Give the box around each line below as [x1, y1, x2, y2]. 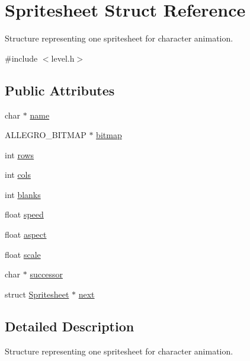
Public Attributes [5, 81, 115, 99]
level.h [51, 52, 75, 64]
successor [30, 268, 63, 280]
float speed [5, 208, 44, 221]
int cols [5, 168, 31, 181]
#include [5, 52, 38, 64]
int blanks [5, 188, 41, 200]
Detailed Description [5, 317, 134, 335]
